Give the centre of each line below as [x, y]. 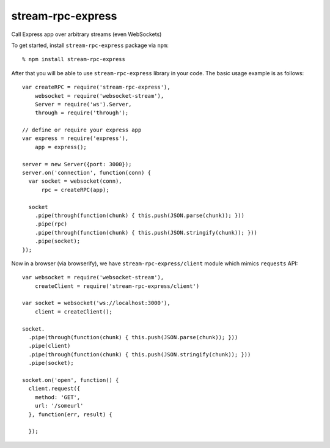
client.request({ [54, 389]
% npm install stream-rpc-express [74, 59]
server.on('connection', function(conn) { [87, 173]
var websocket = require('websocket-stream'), [93, 277]
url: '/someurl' [59, 406]
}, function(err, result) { [71, 414]
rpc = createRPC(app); [75, 190]
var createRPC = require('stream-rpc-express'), [96, 87]
